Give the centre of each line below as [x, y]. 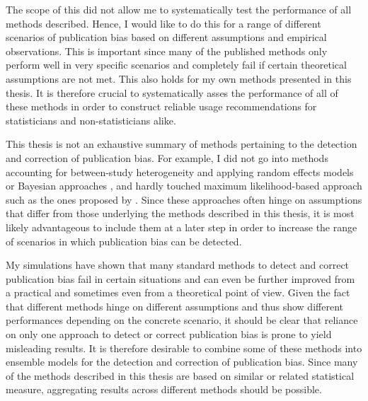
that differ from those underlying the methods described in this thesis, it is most [180, 213]
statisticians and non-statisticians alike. [91, 120]
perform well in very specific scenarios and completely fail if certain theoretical [176, 65]
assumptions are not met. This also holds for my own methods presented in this [179, 78]
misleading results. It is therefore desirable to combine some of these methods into [184, 348]
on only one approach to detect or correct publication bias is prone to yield [169, 334]
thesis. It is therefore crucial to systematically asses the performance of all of [172, 92]
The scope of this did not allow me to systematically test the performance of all [179, 9]
